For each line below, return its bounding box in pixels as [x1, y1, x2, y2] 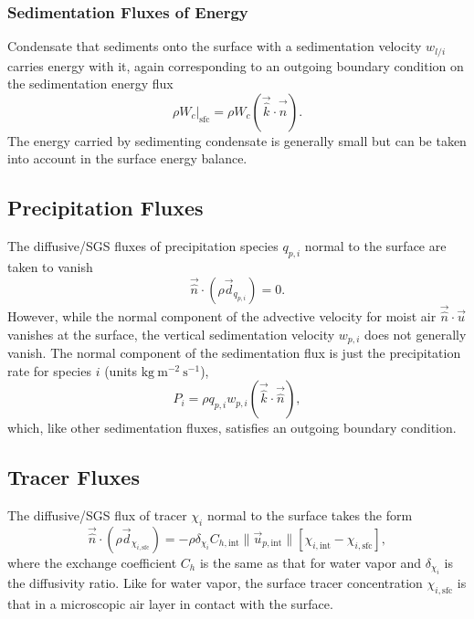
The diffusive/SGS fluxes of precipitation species [7, 236, 279, 256]
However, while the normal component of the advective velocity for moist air [7, 307, 437, 326]
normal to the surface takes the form [206, 506, 413, 525]
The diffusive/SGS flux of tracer [7, 506, 187, 525]
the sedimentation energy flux [7, 74, 174, 93]
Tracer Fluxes [7, 463, 140, 491]
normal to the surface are [304, 236, 447, 256]
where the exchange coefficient [7, 552, 177, 572]
